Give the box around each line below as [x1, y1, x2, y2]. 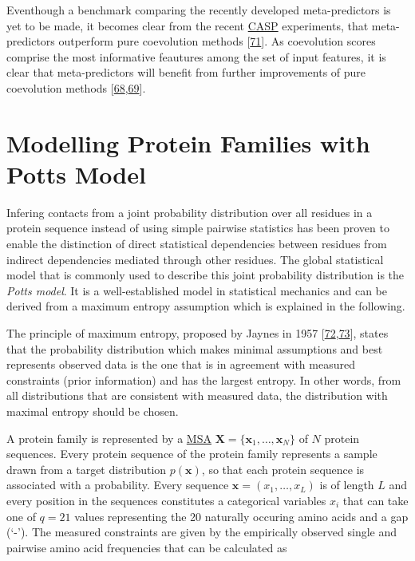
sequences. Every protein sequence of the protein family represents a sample [6, 445, 377, 462]
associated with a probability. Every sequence [6, 476, 229, 493]
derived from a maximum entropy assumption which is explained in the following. [6, 298, 405, 314]
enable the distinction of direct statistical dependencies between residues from [6, 235, 387, 252]
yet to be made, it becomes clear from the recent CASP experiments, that [6, 17, 369, 34]
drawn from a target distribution [6, 460, 167, 477]
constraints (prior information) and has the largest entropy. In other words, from [6, 371, 401, 388]
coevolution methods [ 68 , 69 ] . [6, 79, 146, 96]
